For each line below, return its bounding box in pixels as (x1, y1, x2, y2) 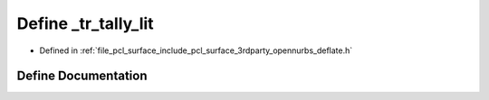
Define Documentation (16, 68, 148, 84)
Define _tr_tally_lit (16, 14, 154, 33)
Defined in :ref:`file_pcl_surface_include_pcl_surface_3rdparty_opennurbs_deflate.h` (39, 45, 353, 56)
